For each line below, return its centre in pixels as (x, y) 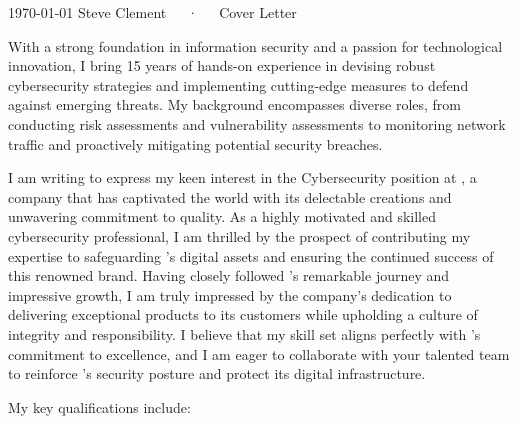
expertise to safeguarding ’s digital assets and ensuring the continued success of (251, 255)
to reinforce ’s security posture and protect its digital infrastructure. (217, 373)
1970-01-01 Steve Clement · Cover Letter (152, 12)
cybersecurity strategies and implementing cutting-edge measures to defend (238, 84)
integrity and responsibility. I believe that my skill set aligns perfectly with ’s (244, 333)
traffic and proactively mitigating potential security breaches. (195, 143)
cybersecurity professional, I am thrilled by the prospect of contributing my (239, 235)
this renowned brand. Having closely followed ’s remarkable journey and (229, 275)
